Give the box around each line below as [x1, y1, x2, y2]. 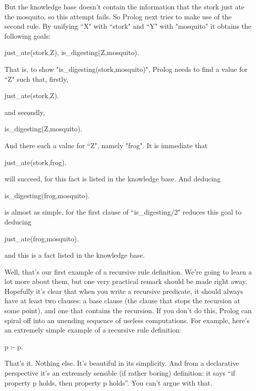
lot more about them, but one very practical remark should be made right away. [4, 276, 248, 286]
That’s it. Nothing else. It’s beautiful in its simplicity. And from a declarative [4, 358, 239, 368]
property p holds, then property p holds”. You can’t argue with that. [4, 377, 213, 388]
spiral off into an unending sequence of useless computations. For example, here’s [4, 315, 250, 325]
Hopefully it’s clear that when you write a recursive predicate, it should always [4, 285, 244, 296]
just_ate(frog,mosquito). [4, 233, 79, 243]
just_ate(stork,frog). [4, 157, 67, 167]
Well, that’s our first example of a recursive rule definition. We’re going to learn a [4, 266, 252, 277]
